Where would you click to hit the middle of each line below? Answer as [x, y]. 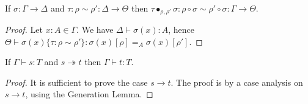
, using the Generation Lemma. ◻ [89, 94]
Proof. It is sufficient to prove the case [76, 82]
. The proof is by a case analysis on [237, 82]
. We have [95, 29]
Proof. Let [24, 29]
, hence [182, 29]
